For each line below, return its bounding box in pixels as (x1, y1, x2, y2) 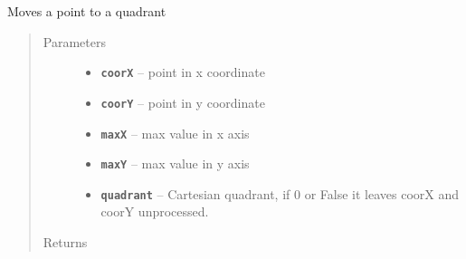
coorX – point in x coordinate (100, 62, 265, 82)
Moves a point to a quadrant (7, 2, 166, 20)
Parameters (43, 32, 106, 51)
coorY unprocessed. (100, 202, 209, 221)
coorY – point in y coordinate (100, 92, 265, 111)
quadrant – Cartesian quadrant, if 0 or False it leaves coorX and (100, 184, 460, 203)
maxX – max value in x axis (100, 123, 250, 142)
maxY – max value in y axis (100, 154, 250, 173)
